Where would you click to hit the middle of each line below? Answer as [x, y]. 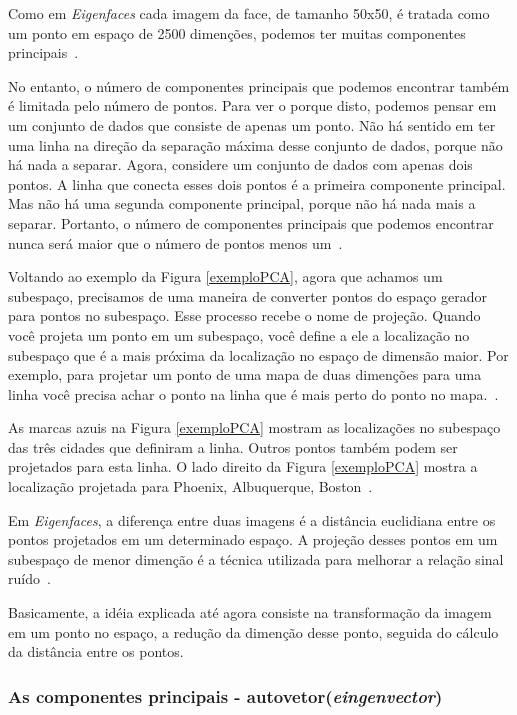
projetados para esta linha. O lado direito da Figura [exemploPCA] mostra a [243, 466]
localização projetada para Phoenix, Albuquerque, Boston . [190, 486]
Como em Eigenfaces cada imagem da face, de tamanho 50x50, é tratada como [249, 13]
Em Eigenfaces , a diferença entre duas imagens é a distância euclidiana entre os [252, 519]
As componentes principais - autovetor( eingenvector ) [225, 695]
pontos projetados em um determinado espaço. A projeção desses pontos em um [253, 539]
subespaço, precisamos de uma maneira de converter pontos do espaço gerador [247, 295]
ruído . [29, 578]
